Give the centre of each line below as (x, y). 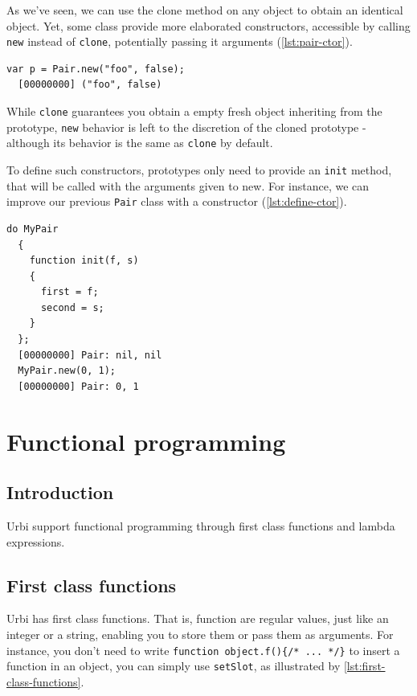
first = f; (69, 292)
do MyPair (33, 229)
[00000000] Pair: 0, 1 (78, 386)
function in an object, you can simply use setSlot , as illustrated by (174, 666)
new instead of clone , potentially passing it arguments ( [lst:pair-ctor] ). (180, 41)
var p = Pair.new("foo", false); (96, 69)
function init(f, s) (84, 261)
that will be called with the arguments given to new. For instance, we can (188, 185)
